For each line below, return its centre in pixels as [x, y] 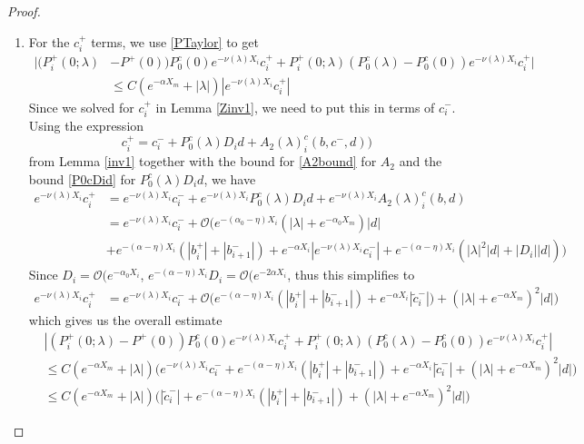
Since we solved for [81, 107]
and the [421, 161]
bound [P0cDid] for [82, 178]
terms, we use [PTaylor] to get [175, 41]
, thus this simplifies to [351, 275]
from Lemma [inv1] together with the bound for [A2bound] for [203, 161]
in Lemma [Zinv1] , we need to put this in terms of [295, 107]
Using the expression [86, 125]
